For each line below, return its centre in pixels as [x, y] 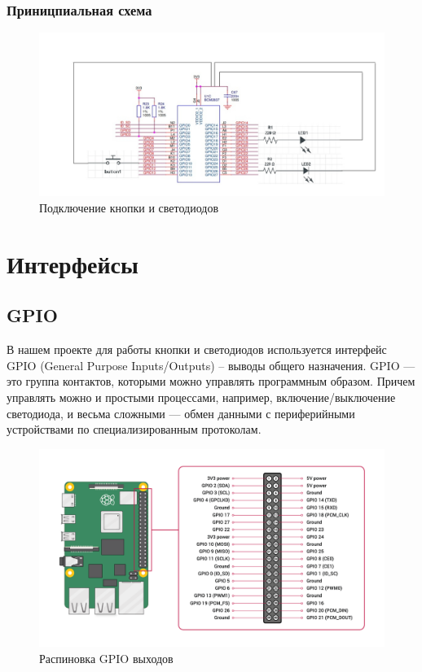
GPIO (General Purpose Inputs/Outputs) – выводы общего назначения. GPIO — [211, 365]
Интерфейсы [73, 263]
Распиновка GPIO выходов [106, 658]
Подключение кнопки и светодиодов [129, 208]
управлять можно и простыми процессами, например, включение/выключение [201, 397]
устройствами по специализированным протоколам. [134, 429]
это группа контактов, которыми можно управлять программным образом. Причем [211, 381]
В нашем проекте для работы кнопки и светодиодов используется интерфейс [197, 349]
